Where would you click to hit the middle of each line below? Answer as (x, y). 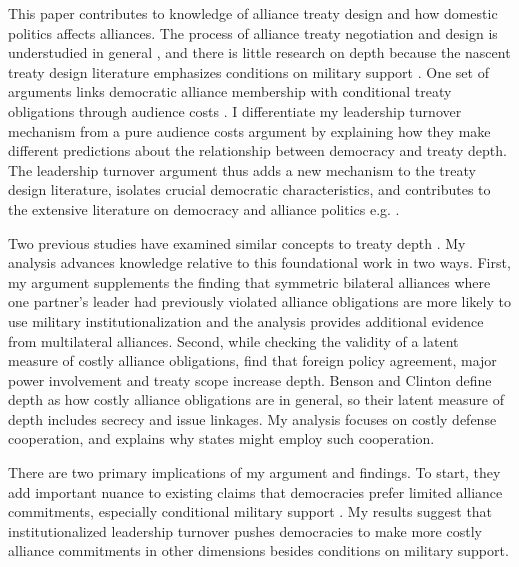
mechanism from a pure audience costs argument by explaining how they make (249, 130)
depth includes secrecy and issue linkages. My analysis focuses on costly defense (252, 418)
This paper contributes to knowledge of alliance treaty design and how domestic (253, 13)
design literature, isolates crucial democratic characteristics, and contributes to (249, 189)
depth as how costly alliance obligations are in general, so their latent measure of (256, 399)
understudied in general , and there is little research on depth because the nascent (259, 52)
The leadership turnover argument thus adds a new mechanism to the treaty (242, 169)
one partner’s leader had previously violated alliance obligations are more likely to (259, 301)
